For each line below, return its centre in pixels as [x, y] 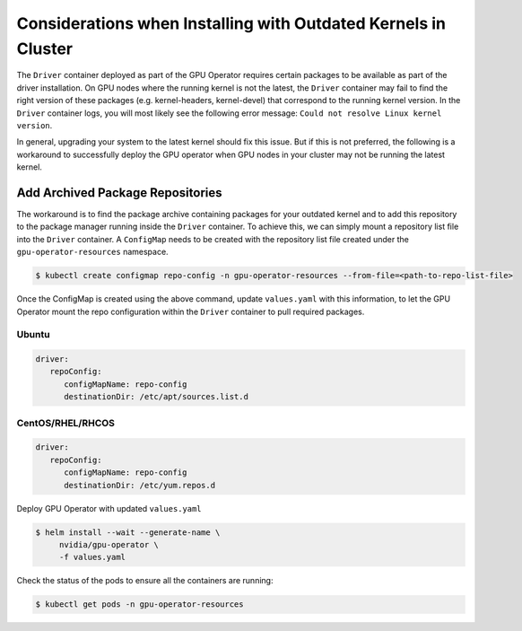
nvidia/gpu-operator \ [109, 544]
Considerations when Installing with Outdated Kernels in [231, 23]
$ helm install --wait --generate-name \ [128, 532]
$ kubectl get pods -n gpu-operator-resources [139, 605]
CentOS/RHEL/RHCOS [66, 423]
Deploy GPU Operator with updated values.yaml [109, 508]
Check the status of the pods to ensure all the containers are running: [145, 581]
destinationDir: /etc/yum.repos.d [139, 485]
